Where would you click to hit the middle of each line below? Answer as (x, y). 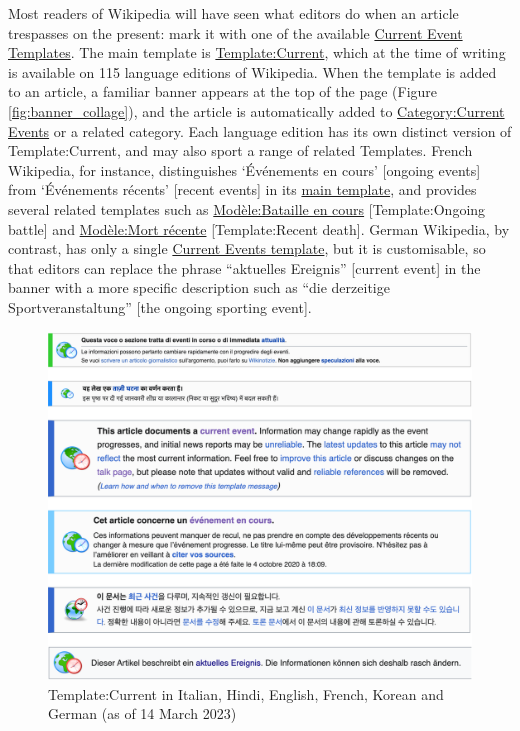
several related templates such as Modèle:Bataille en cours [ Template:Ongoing (247, 208)
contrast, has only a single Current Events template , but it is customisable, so (247, 248)
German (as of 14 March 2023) (142, 713)
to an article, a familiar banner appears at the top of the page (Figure (223, 91)
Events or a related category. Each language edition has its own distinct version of (260, 130)
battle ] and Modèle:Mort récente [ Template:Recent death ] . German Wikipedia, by (259, 228)
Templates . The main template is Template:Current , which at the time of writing (257, 52)
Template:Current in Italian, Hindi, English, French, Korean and (246, 693)
